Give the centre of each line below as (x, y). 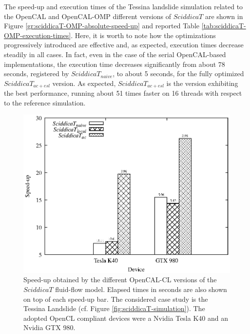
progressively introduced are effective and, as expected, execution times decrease (124, 45)
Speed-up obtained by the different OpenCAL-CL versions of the (120, 280)
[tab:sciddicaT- (224, 26)
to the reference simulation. (45, 102)
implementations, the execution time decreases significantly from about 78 (115, 64)
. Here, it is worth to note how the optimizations (143, 35)
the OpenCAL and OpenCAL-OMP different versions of (88, 16)
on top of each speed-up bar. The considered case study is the (116, 299)
